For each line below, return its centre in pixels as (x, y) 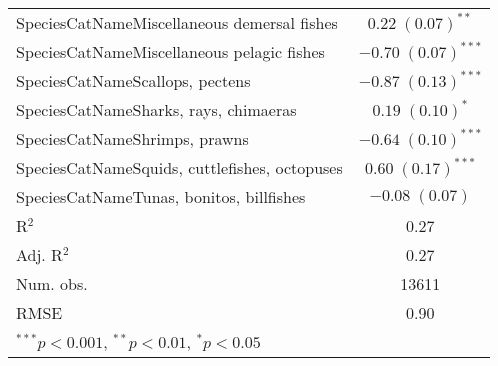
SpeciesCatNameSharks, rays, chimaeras (156, 109)
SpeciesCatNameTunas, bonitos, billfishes (161, 196)
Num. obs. (52, 283)
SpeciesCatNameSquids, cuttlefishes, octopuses (179, 167)
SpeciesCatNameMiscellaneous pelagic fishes (170, 51)
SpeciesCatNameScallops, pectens (133, 80)
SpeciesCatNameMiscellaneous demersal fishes (177, 22)
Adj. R (39, 254)
